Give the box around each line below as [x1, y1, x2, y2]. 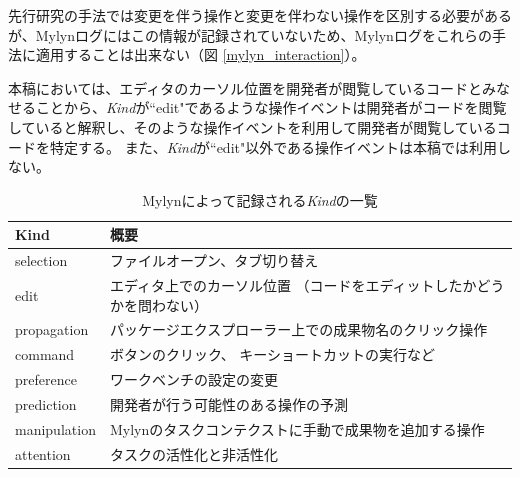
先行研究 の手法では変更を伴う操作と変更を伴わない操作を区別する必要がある [8, 5, 512, 25]
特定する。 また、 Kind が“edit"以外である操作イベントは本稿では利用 [49, 136, 498, 157]
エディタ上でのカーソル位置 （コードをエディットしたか [109, 275, 477, 296]
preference [15, 369, 77, 390]
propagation [15, 319, 89, 340]
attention [15, 443, 71, 464]
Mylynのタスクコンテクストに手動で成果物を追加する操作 [109, 418, 485, 439]
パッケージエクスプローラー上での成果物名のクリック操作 [109, 319, 488, 340]
